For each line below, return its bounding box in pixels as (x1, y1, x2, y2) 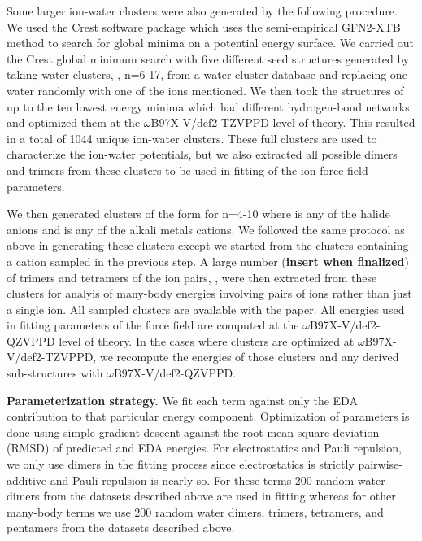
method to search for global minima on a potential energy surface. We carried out (7, 34, 414, 51)
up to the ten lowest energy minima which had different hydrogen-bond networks (7, 98, 410, 115)
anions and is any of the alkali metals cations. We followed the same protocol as (7, 220, 405, 238)
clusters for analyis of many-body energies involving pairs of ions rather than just (7, 285, 412, 302)
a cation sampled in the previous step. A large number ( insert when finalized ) (7, 252, 409, 269)
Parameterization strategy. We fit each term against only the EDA (7, 391, 358, 408)
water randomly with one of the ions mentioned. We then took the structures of (7, 81, 404, 98)
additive (7, 471, 47, 488)
